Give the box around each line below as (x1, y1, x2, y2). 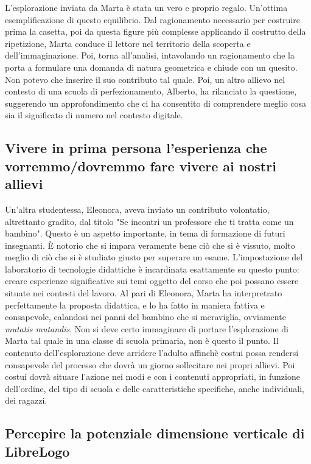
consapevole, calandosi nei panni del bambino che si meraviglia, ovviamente (5, 310, 286, 323)
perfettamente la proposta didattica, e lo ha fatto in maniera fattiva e (5, 298, 265, 311)
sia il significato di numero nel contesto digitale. (5, 109, 183, 121)
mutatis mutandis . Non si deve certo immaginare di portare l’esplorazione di (5, 322, 288, 335)
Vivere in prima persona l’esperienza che (5, 138, 267, 157)
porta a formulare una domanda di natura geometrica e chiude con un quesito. (5, 60, 298, 73)
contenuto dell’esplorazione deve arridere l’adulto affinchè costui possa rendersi (5, 346, 299, 359)
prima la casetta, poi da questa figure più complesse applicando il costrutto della (5, 25, 306, 38)
